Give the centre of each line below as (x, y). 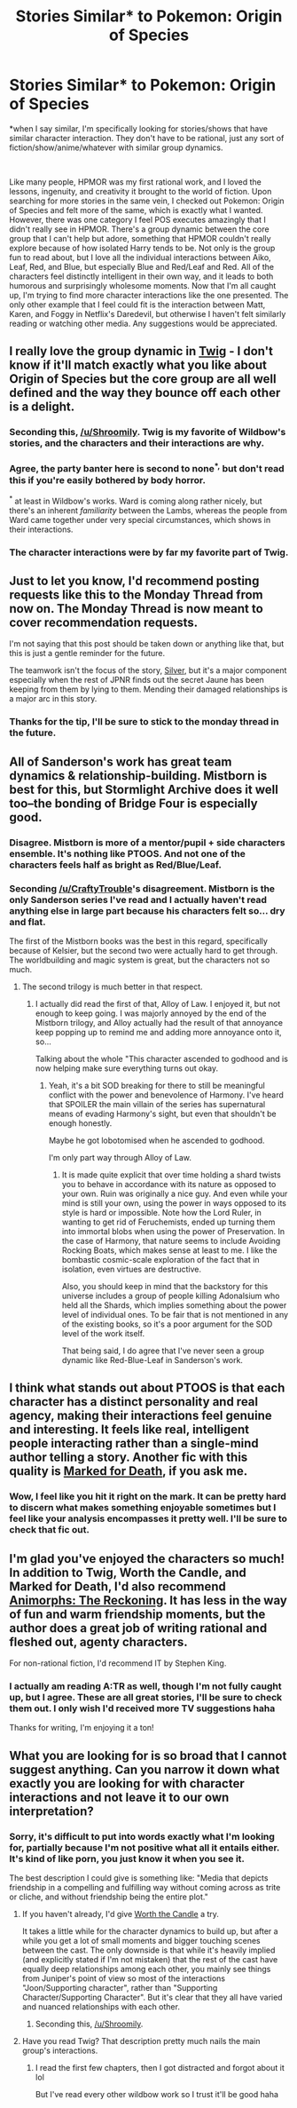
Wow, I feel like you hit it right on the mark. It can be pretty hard (148, 1496)
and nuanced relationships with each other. (101, 2007)
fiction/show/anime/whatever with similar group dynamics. (116, 147)
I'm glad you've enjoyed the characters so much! (147, 1559)
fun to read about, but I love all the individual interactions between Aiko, (141, 257)
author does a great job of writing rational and (138, 1628)
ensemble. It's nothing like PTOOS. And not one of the (127, 853)
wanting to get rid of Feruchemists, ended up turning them (168, 1222)
